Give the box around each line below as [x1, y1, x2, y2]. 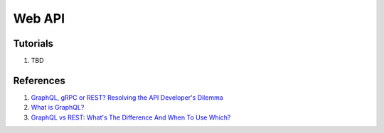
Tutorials [13, 37, 53, 50]
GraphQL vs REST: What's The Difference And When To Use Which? [31, 113, 231, 122]
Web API [13, 11, 65, 26]
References [13, 74, 65, 86]
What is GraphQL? [31, 103, 85, 112]
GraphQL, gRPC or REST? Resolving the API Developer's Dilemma [31, 93, 223, 102]
